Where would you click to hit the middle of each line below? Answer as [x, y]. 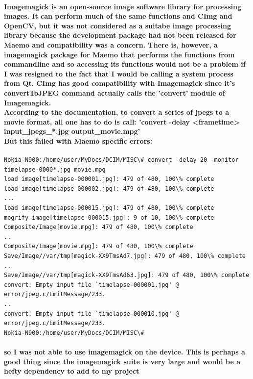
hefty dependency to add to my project [72, 371]
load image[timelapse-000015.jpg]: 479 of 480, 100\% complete [109, 208]
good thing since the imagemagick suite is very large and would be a [122, 361]
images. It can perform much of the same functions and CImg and [118, 16]
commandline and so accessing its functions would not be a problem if [125, 64]
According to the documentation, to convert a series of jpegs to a [117, 112]
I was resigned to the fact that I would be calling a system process [119, 73]
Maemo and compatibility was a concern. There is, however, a [111, 44]
